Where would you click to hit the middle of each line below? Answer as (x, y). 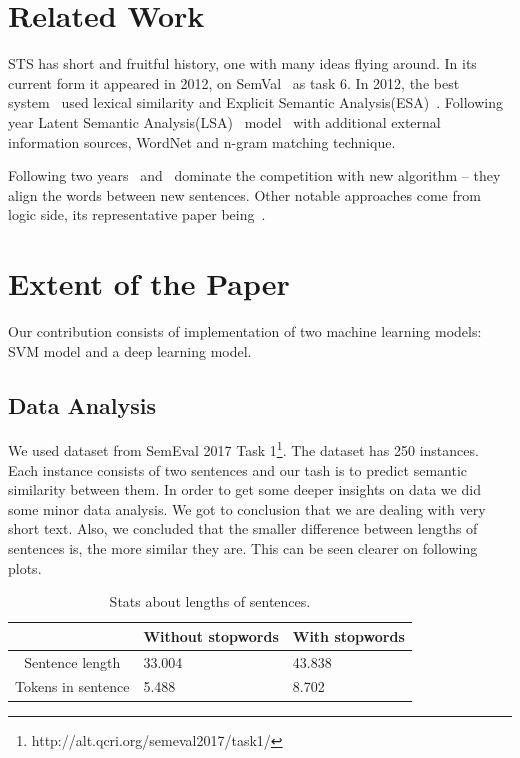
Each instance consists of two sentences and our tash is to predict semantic (238, 469)
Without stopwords (211, 635)
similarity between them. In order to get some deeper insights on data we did (244, 489)
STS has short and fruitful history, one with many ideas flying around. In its (242, 63)
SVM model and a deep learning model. (130, 350)
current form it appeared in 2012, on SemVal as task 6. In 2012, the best (234, 82)
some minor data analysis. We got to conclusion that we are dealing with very (247, 508)
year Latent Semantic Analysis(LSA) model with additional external (224, 121)
